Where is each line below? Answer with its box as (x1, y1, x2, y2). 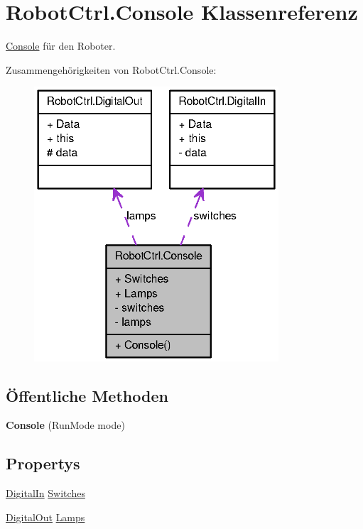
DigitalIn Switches (6, 486, 85, 501)
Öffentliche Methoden (6, 384, 168, 406)
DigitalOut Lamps (6, 509, 85, 524)
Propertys (6, 452, 80, 474)
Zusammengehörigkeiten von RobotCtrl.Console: (6, 62, 217, 77)
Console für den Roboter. (6, 38, 116, 53)
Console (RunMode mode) (6, 418, 125, 432)
